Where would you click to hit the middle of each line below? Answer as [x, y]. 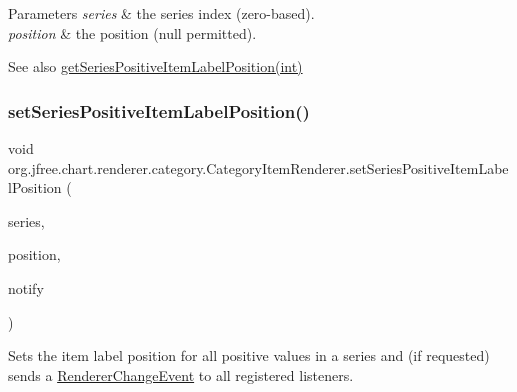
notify [26, 287]
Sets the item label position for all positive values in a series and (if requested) [249, 355]
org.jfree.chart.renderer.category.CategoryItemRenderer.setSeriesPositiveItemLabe [258, 167]
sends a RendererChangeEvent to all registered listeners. [181, 374]
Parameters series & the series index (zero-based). [161, 13]
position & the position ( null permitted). [132, 32]
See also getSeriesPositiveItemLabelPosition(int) [155, 66]
